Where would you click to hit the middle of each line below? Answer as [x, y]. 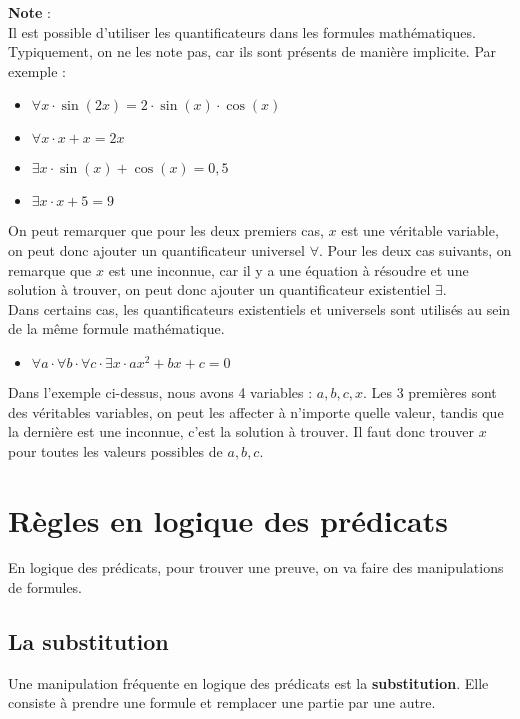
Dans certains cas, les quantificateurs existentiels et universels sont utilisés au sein [259, 308]
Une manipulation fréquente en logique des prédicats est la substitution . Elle [248, 682]
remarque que [50, 269]
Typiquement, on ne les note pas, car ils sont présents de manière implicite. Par [252, 51]
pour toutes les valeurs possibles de [115, 450]
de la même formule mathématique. [116, 328]
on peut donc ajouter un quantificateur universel [156, 249]
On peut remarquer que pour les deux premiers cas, [166, 230]
